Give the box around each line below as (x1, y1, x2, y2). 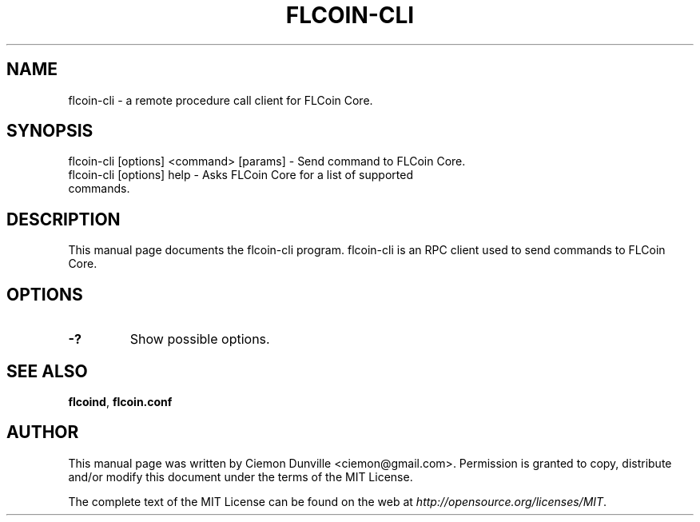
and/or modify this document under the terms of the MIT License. (68, 469, 413, 484)
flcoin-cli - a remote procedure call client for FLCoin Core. (68, 93, 373, 107)
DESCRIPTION (6, 209, 121, 229)
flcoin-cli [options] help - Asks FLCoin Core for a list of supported (68, 168, 413, 182)
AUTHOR (6, 422, 79, 443)
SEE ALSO (6, 361, 88, 381)
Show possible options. (129, 331, 270, 348)
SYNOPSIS (6, 121, 93, 141)
